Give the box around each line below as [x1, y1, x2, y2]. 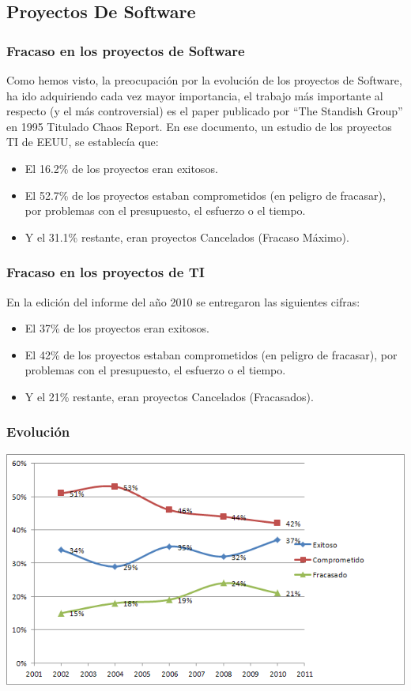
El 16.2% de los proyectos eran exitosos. [25, 160, 218, 176]
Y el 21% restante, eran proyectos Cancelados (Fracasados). [25, 388, 314, 404]
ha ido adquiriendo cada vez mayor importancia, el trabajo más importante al [6, 87, 383, 103]
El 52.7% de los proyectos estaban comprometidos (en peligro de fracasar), [25, 186, 386, 203]
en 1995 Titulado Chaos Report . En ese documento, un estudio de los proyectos [6, 118, 392, 134]
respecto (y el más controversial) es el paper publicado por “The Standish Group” [6, 103, 403, 119]
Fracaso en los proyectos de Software [6, 40, 245, 60]
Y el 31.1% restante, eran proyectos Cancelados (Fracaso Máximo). [25, 228, 349, 245]
